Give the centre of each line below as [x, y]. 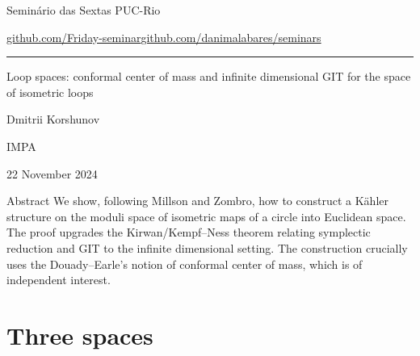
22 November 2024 [52, 173]
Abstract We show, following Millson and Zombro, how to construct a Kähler [197, 201]
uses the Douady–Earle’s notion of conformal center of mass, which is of [185, 264]
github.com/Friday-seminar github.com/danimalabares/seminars [164, 37]
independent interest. [59, 280]
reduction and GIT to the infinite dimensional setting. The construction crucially [207, 247]
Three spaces [80, 335]
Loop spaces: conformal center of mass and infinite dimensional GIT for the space [209, 76]
